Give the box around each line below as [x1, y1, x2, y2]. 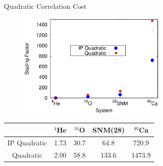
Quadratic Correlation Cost [4, 1, 87, 11]
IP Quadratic [7, 137, 47, 147]
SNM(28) [92, 124, 125, 135]
